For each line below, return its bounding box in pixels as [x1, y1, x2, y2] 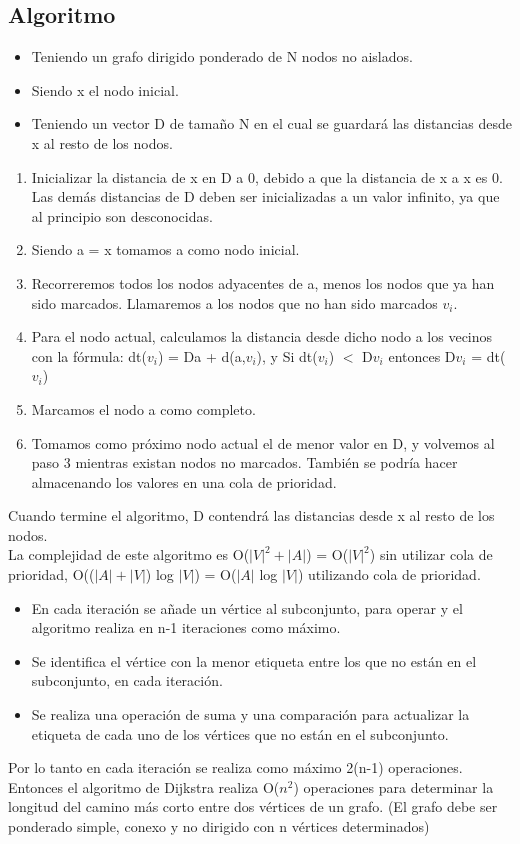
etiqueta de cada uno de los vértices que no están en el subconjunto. [31, 723, 449, 744]
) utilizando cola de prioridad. [297, 564, 481, 585]
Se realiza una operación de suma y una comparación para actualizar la [31, 704, 470, 725]
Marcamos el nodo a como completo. [31, 398, 256, 419]
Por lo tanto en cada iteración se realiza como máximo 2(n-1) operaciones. [8, 757, 463, 778]
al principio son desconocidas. [31, 205, 213, 226]
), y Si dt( [256, 345, 318, 366]
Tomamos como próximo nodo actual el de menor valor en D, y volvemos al [31, 432, 495, 453]
